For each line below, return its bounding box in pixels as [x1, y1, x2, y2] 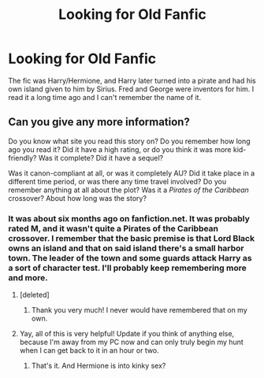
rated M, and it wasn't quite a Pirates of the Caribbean [8, 223, 219, 234]
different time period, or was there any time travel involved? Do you [8, 176, 227, 186]
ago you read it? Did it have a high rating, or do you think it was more [8, 144, 232, 154]
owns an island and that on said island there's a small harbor [8, 243, 244, 254]
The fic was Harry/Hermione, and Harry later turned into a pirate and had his [8, 76, 256, 85]
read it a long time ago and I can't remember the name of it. [8, 92, 202, 102]
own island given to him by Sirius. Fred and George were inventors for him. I [8, 84, 255, 94]
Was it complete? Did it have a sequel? [38, 153, 164, 162]
